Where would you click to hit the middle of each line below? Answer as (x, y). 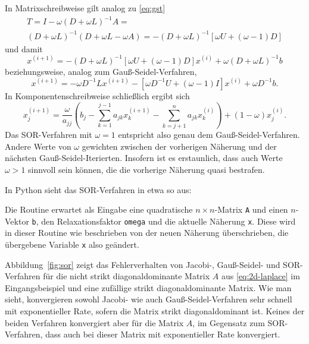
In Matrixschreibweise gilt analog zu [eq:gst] (85, 8)
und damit (24, 48)
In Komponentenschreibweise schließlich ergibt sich (97, 95)
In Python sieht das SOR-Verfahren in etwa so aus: (98, 189)
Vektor (17, 221)
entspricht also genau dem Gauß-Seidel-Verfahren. (209, 135)
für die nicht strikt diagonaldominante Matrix (127, 276)
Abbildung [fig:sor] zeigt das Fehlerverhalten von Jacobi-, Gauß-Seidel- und (143, 264)
